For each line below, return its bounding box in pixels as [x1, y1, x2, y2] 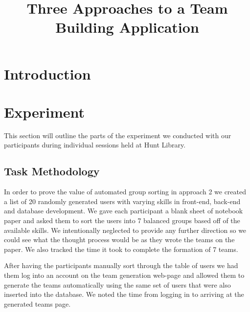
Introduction [4, 63, 91, 83]
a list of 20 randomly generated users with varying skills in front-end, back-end [4, 196, 241, 206]
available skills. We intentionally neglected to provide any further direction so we [4, 225, 247, 235]
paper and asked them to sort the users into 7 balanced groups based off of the [4, 215, 240, 226]
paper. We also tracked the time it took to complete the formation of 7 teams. [4, 244, 238, 254]
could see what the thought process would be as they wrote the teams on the [4, 234, 235, 245]
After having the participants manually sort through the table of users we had [4, 260, 238, 270]
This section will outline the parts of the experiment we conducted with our [4, 130, 231, 140]
